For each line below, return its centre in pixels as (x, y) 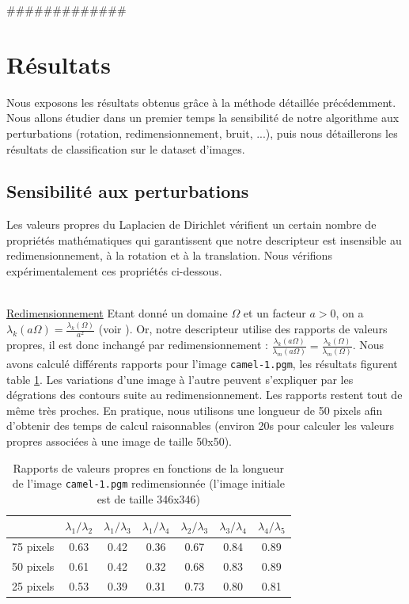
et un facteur (275, 313)
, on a (350, 313)
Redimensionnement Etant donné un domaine (117, 313)
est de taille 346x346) (148, 498)
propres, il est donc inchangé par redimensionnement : (137, 345)
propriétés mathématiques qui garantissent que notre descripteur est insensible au (204, 239)
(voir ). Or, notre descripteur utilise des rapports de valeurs (243, 329)
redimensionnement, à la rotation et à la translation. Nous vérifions (169, 255)
